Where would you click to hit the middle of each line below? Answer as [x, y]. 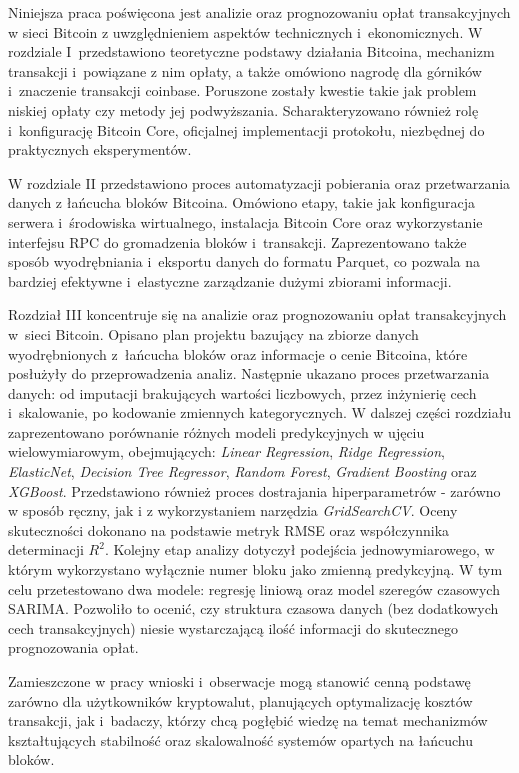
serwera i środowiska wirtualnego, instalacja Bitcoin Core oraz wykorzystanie [245, 221]
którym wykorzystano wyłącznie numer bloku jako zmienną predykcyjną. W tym [255, 569]
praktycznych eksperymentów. [100, 149]
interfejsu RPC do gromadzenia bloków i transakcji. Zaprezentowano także [237, 241]
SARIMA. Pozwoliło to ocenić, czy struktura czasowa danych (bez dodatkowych [253, 608]
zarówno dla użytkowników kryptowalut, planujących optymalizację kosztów [240, 700]
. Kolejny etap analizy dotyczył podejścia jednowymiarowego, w [299, 549]
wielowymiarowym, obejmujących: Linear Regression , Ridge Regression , [226, 451]
